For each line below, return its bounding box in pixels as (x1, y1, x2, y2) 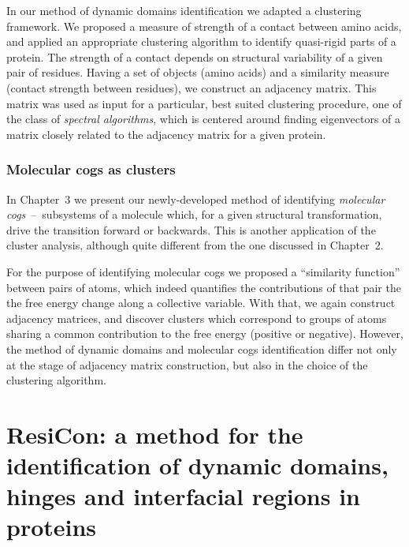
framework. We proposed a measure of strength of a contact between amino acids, (6, 17, 402, 34)
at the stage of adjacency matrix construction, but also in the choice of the (6, 356, 368, 373)
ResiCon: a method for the (6, 418, 303, 450)
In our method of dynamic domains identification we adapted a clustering (6, 2, 362, 18)
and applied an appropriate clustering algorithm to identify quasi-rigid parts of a (6, 33, 396, 50)
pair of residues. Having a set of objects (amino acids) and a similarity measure (6, 64, 389, 81)
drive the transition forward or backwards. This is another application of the (6, 221, 376, 238)
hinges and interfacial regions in (6, 480, 360, 512)
